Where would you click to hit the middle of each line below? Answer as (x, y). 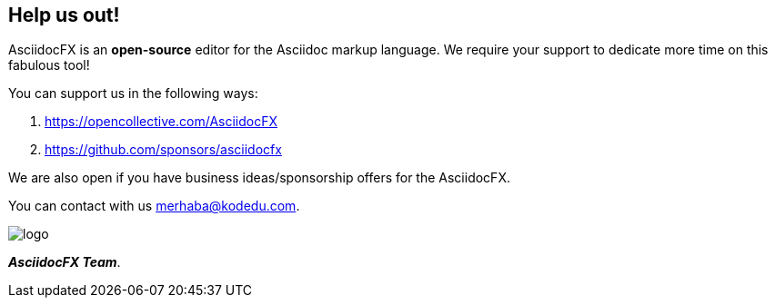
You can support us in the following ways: (133, 93)
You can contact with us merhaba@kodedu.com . (154, 206)
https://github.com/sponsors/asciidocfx (163, 150)
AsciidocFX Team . (65, 262)
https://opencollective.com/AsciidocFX (161, 122)
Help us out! (64, 15)
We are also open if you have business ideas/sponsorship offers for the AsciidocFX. (259, 178)
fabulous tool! (49, 65)
